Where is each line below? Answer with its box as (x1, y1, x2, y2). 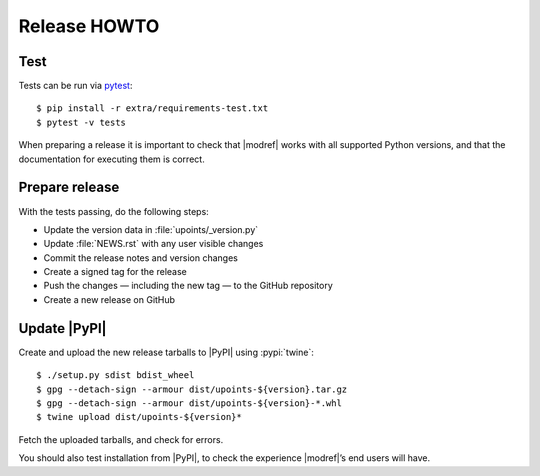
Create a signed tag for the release (43, 266, 187, 278)
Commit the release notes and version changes (43, 251, 239, 264)
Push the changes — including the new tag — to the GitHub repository (43, 280, 334, 292)
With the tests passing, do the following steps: (18, 205, 209, 217)
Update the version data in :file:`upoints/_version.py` (43, 223, 259, 235)
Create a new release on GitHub (43, 293, 175, 305)
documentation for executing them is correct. (18, 153, 205, 165)
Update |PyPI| (18, 320, 107, 337)
